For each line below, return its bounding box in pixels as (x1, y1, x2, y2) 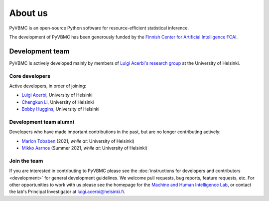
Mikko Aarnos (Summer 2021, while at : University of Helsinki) (21, 145, 148, 151)
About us (9, 7, 48, 18)
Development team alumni (9, 118, 74, 125)
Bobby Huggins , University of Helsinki (21, 106, 100, 112)
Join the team (9, 157, 43, 164)
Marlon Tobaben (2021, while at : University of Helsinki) (21, 138, 134, 144)
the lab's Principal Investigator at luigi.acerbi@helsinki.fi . (9, 189, 126, 195)
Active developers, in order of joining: (9, 83, 87, 89)
